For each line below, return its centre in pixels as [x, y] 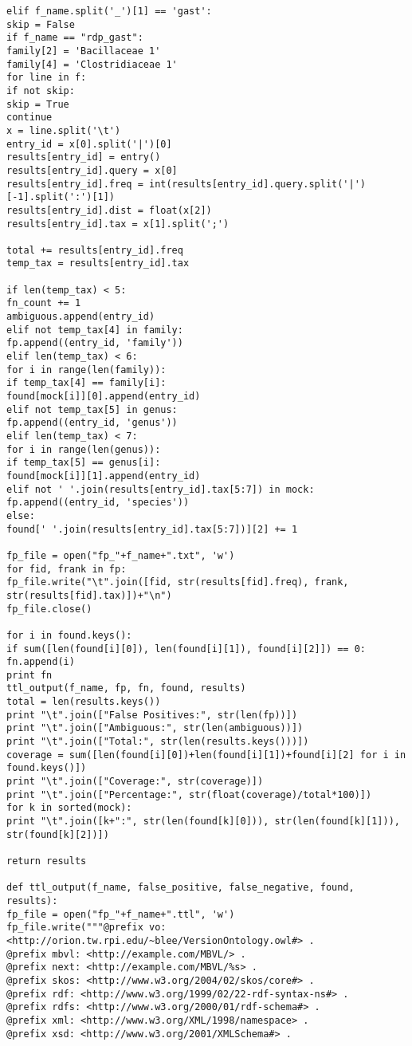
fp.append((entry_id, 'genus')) [92, 423]
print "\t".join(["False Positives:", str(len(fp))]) [152, 715]
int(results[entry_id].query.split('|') [257, 184]
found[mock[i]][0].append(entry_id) [104, 397]
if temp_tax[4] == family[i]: [86, 383]
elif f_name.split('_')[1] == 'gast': [109, 11]
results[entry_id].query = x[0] [92, 170]
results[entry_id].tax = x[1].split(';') [118, 224]
